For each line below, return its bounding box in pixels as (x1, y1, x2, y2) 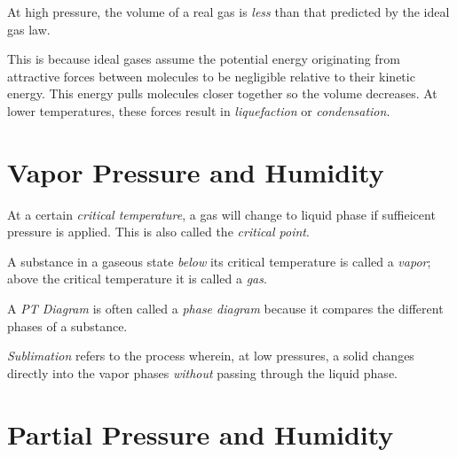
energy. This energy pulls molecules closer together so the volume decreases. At (7, 84, 437, 103)
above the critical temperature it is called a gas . (7, 269, 267, 288)
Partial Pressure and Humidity (7, 415, 394, 452)
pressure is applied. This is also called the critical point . (7, 222, 310, 241)
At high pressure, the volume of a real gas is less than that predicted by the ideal (7, 3, 450, 20)
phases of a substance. (7, 316, 128, 335)
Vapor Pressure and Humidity (7, 153, 384, 190)
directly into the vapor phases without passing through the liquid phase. (7, 363, 398, 382)
